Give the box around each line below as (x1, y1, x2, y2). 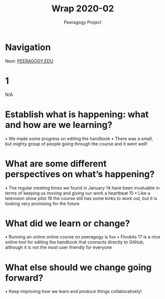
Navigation (5, 41, 51, 53)
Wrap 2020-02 (51, 3, 114, 14)
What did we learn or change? (5, 218, 131, 229)
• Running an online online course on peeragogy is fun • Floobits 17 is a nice (5, 234, 161, 240)
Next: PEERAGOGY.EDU (5, 58, 54, 64)
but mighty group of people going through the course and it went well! (5, 141, 148, 147)
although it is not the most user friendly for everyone (5, 244, 112, 250)
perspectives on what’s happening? (5, 168, 155, 180)
